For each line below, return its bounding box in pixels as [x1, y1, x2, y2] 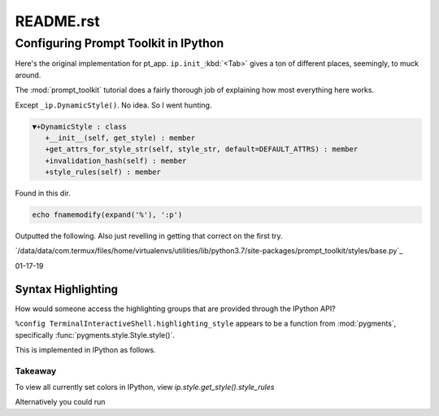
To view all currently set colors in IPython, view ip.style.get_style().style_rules [15, 383, 275, 392]
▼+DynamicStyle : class [32, 122, 128, 131]
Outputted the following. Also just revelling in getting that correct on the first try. [15, 231, 284, 241]
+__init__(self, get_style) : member [45, 133, 195, 142]
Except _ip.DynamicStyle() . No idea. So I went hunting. [15, 100, 212, 110]
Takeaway [15, 365, 57, 376]
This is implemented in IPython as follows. [15, 344, 156, 354]
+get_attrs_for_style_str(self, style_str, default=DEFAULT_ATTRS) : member [45, 145, 359, 154]
